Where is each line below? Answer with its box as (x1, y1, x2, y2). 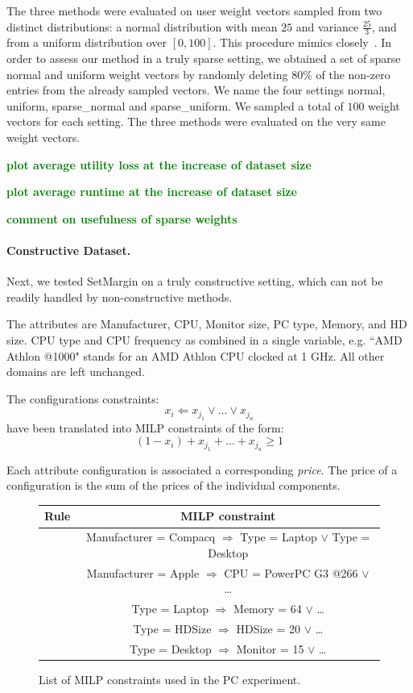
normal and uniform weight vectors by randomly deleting (6, 65, 288, 82)
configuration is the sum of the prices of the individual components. (6, 477, 341, 494)
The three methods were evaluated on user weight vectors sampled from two (6, 2, 382, 19)
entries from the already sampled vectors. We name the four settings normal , (6, 81, 386, 98)
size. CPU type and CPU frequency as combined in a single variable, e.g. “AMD (6, 331, 403, 348)
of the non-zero (316, 65, 390, 82)
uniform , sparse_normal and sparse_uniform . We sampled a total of (6, 97, 344, 114)
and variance (295, 18, 359, 35)
